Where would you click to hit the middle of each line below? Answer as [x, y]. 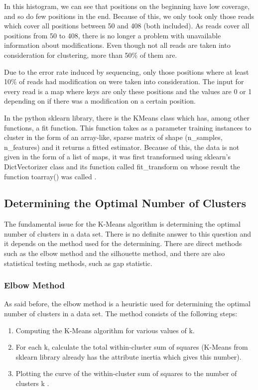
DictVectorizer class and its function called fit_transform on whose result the [122, 166]
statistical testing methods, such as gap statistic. [78, 263]
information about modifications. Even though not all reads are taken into [117, 45]
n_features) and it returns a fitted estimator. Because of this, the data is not [122, 147]
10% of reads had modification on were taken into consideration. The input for [124, 81]
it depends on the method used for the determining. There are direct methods [123, 243]
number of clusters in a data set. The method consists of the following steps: [121, 314]
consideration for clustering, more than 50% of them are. [91, 55]
